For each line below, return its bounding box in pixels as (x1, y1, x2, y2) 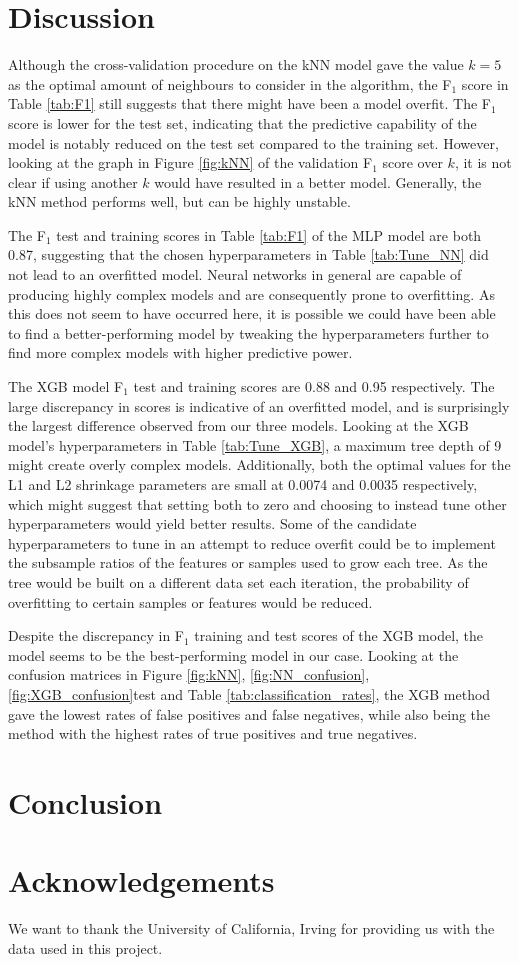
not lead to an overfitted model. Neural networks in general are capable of (8, 264, 462, 285)
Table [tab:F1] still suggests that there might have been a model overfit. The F (8, 93, 491, 114)
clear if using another (8, 171, 138, 192)
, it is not (454, 152, 512, 173)
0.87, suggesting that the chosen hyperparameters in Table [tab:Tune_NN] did (8, 244, 489, 265)
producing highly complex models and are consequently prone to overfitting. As (8, 283, 495, 304)
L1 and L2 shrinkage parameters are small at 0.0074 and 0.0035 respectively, (8, 474, 478, 494)
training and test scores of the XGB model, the (194, 625, 484, 646)
